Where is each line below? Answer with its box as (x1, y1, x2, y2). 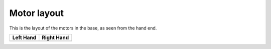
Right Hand (42, 34, 69, 41)
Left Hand (12, 34, 36, 41)
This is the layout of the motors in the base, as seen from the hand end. (9, 25, 157, 31)
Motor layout (9, 7, 64, 18)
